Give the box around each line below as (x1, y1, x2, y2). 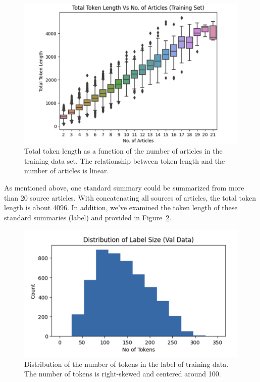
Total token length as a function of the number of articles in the (24, 146, 223, 156)
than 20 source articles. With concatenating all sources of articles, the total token (4, 192, 256, 203)
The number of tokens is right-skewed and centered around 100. (24, 368, 221, 379)
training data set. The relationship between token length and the (24, 155, 225, 166)
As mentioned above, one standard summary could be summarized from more (4, 182, 244, 193)
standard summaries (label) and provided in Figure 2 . (4, 212, 172, 222)
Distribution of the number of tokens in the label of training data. (24, 358, 229, 369)
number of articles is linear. (24, 165, 109, 176)
